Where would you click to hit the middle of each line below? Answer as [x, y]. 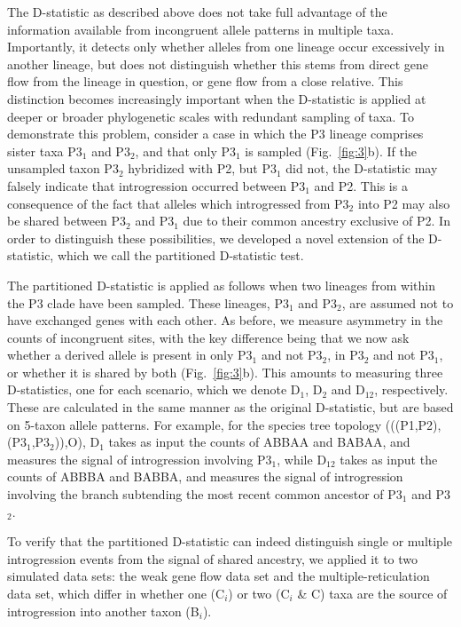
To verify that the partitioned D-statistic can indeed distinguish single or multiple [230, 541]
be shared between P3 [67, 221]
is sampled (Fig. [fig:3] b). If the [331, 151]
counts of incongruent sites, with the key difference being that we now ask [208, 337]
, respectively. [411, 389]
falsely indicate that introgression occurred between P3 [156, 185]
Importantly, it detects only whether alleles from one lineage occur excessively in [226, 47]
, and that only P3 [185, 151]
